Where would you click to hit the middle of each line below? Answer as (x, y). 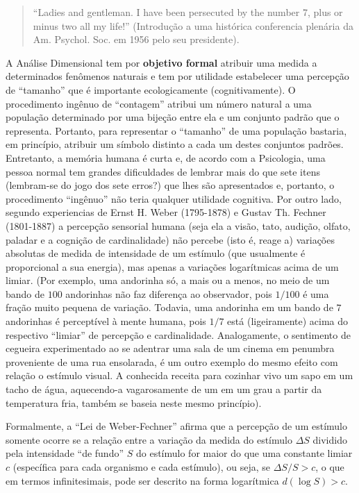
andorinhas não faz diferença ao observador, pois (169, 293)
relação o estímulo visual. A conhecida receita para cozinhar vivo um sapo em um (179, 375)
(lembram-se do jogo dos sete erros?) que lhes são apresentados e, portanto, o (170, 185)
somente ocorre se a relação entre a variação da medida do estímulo (149, 439)
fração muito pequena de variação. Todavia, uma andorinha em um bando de (169, 307)
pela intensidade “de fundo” (65, 453)
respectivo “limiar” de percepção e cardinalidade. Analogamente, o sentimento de (178, 334)
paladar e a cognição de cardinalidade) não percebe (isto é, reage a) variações (170, 239)
